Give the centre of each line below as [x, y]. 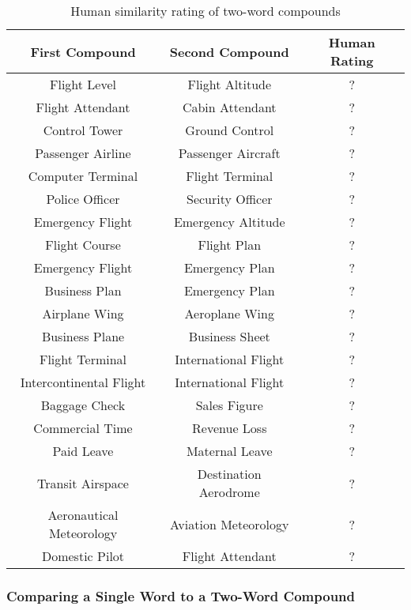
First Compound [83, 51]
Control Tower [83, 130]
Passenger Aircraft [229, 153]
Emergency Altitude [229, 222]
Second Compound [229, 51]
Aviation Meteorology [230, 524]
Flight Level [83, 84]
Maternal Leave [229, 451]
